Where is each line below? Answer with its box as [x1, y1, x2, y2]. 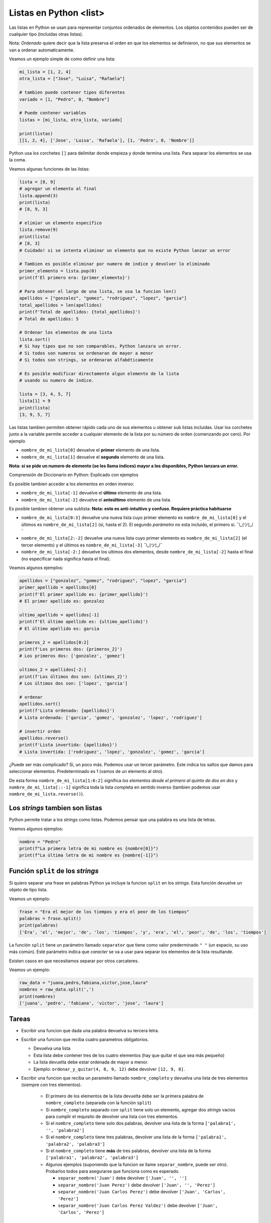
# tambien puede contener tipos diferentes [19, 90, 125, 95]
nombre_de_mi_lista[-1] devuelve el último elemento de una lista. [21, 490, 162, 496]
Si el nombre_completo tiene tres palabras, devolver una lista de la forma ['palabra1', [45, 1134, 227, 1140]
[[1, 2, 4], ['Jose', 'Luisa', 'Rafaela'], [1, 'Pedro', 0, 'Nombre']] [19, 137, 195, 143]
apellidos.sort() [19, 701, 61, 707]
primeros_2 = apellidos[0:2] [19, 639, 89, 645]
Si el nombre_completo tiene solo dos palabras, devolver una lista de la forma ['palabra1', [45, 1120, 236, 1126]
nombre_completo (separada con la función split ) [45, 1100, 151, 1106]
